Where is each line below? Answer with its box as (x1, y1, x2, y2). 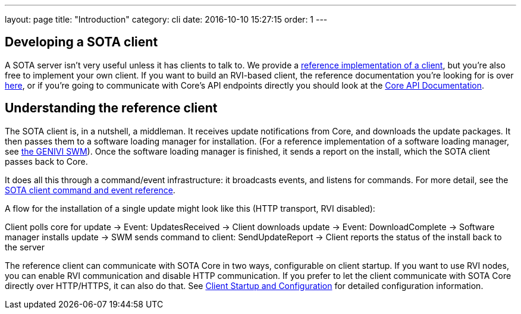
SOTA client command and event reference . (5, 184, 175, 195)
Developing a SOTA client (5, 34, 158, 50)
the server (5, 241, 45, 252)
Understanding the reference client (5, 101, 218, 116)
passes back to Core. (5, 156, 88, 167)
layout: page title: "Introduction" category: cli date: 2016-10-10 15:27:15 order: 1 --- (5, 14, 328, 24)
